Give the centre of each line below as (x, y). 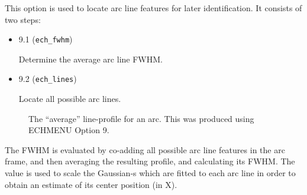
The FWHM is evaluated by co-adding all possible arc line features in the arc (145, 149)
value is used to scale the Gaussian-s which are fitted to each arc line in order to (150, 173)
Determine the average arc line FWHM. (91, 59)
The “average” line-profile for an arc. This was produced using (141, 118)
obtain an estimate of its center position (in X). (91, 184)
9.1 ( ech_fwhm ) (46, 39)
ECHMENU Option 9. (69, 130)
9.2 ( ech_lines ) (48, 79)
